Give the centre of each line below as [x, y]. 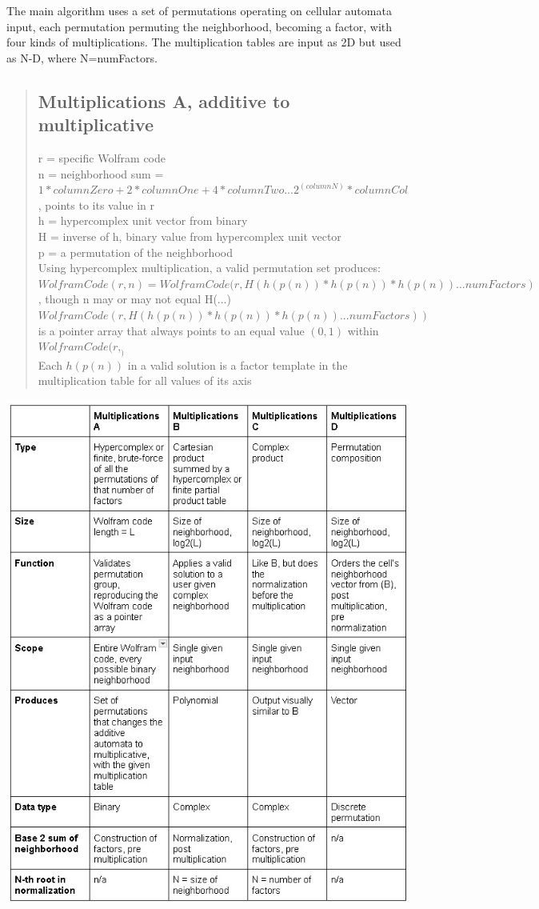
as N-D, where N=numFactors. [82, 57]
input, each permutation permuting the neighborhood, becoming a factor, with [200, 26]
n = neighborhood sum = [101, 173]
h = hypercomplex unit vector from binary [143, 220]
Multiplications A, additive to [164, 100]
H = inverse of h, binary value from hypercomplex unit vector [190, 236]
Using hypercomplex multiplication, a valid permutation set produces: [209, 268]
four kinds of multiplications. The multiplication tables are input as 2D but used [204, 42]
